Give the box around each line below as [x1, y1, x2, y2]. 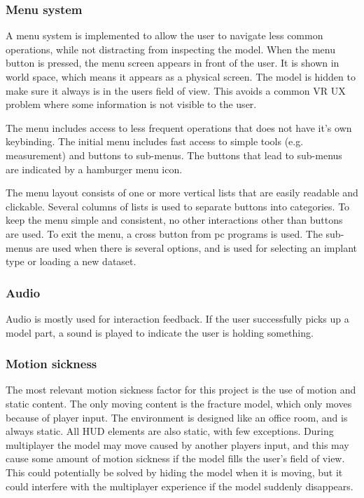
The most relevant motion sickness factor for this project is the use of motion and [6, 382, 356, 397]
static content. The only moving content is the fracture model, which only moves [6, 396, 352, 410]
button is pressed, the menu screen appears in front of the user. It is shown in [6, 55, 339, 70]
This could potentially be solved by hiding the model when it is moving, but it [6, 464, 343, 479]
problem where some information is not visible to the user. [6, 97, 257, 112]
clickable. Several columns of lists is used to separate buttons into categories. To [6, 198, 350, 213]
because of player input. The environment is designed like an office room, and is [6, 410, 348, 424]
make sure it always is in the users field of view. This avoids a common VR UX [6, 83, 346, 97]
